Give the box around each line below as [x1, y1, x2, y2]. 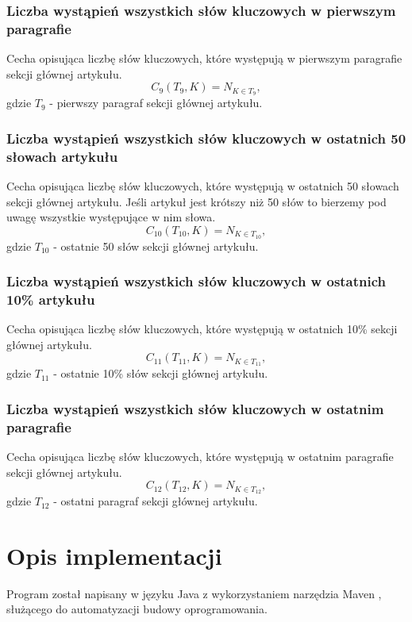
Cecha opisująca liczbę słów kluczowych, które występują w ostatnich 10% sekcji [6, 321, 398, 337]
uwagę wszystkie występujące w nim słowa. [6, 209, 216, 225]
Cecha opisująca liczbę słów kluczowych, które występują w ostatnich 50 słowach [6, 177, 399, 194]
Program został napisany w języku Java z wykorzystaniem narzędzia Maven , [6, 585, 382, 601]
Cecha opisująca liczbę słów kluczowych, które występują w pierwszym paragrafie [6, 50, 402, 67]
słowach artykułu [6, 146, 118, 166]
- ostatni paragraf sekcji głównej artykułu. [53, 493, 258, 509]
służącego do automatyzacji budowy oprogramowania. [6, 601, 268, 617]
